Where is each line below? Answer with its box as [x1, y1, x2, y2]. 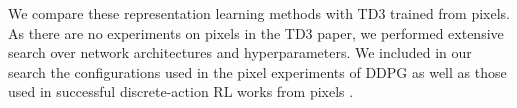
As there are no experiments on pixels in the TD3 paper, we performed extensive [8, 22, 504, 43]
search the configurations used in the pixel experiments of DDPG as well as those [8, 61, 507, 82]
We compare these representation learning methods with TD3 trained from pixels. [8, 3, 511, 23]
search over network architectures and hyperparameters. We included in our [8, 42, 472, 63]
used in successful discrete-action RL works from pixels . [8, 81, 354, 102]
